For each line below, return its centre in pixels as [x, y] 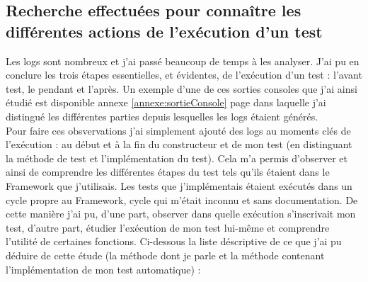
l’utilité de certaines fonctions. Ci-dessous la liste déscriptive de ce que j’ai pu [174, 241]
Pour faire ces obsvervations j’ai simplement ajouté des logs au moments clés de [178, 130]
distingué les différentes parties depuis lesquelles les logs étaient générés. [162, 116]
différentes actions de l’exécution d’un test [164, 31]
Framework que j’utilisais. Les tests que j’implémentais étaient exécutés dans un [179, 185]
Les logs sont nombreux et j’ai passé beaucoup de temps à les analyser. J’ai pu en [183, 61]
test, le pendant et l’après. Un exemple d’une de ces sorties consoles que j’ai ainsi [182, 88]
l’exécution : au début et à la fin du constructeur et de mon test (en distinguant [179, 144]
